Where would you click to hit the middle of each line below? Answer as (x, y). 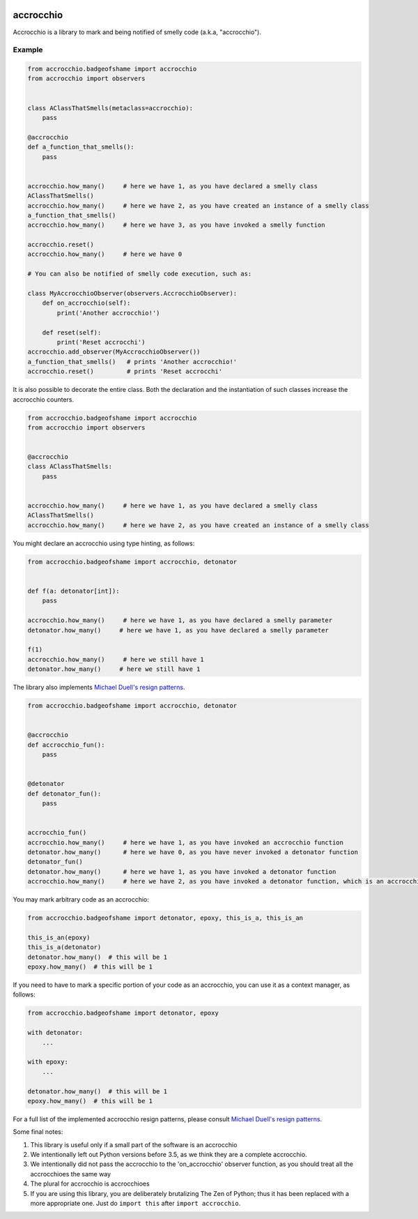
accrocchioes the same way (71, 1174)
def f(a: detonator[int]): (73, 591)
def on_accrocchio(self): (86, 303)
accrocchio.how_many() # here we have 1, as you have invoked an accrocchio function (186, 842)
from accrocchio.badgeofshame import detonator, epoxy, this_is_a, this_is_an (165, 918)
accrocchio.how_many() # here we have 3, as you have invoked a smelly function (176, 225)
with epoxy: (48, 1062)
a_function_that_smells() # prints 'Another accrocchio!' (132, 362)
